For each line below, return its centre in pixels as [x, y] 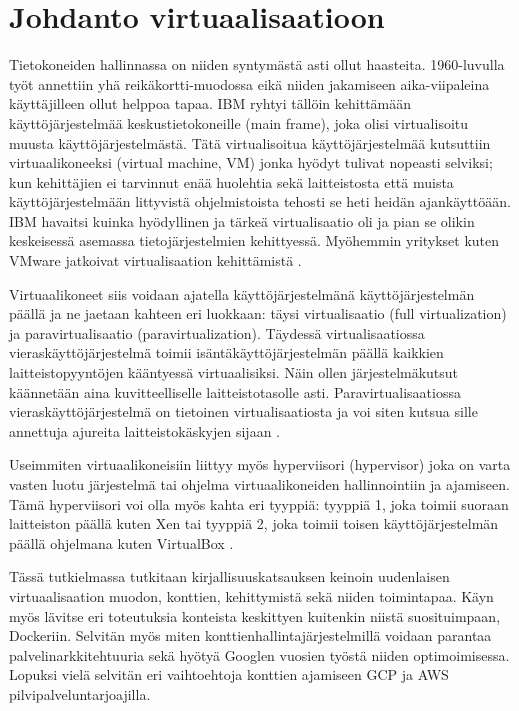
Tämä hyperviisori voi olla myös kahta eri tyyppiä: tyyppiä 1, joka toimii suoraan [259, 503]
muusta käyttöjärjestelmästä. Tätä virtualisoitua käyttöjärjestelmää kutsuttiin [250, 142]
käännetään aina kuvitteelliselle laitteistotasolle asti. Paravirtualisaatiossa [235, 391]
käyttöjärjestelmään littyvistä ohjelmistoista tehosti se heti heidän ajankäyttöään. [260, 201]
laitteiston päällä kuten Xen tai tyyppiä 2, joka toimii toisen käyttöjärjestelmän [254, 523]
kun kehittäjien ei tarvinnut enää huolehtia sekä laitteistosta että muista [231, 181]
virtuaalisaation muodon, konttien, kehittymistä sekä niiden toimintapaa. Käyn [251, 595]
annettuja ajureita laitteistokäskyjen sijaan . [144, 430]
